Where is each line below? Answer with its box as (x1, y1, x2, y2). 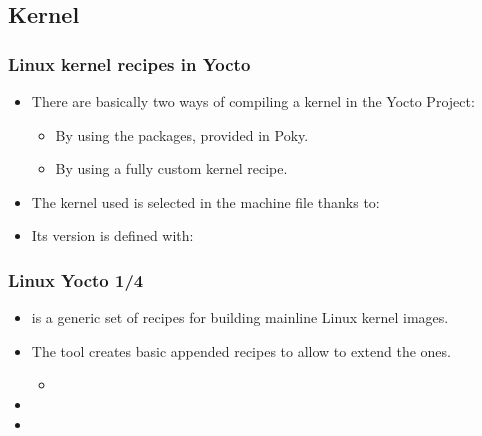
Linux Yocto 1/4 (8, 267, 144, 292)
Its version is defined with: (31, 225, 194, 246)
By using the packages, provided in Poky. (55, 124, 309, 145)
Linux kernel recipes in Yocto (8, 51, 251, 76)
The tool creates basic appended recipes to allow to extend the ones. (31, 340, 451, 361)
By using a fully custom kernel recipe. (55, 158, 288, 179)
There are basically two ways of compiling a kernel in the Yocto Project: (31, 91, 475, 111)
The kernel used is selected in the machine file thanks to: (31, 191, 380, 212)
